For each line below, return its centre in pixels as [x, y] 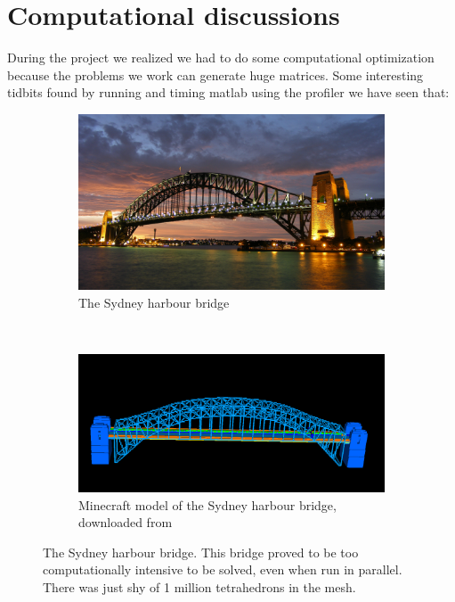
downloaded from [126, 522]
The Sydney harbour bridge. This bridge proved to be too [201, 552]
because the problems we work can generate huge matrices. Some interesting [215, 74]
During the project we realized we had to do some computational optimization [221, 58]
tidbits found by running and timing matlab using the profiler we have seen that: [228, 92]
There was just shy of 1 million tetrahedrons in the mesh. [199, 587]
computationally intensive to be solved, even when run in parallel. [223, 569]
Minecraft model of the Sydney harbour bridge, [207, 504]
